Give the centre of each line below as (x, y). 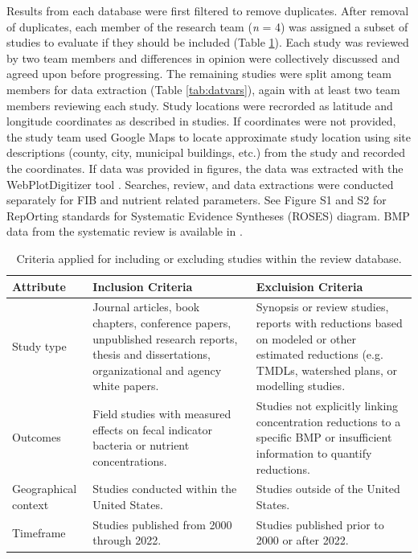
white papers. (126, 386)
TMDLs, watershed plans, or (327, 370)
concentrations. (130, 460)
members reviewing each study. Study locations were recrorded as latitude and (200, 105)
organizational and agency (157, 370)
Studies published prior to (320, 524)
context (31, 504)
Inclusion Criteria (143, 286)
